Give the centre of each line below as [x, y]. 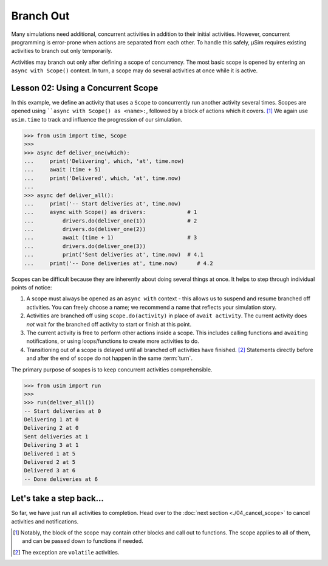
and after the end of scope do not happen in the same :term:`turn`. [109, 358]
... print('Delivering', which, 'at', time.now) [104, 161]
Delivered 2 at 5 [50, 462]
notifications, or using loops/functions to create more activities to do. [113, 341]
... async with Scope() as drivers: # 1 [111, 212]
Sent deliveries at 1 [56, 437]
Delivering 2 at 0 [51, 428]
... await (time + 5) [63, 170]
